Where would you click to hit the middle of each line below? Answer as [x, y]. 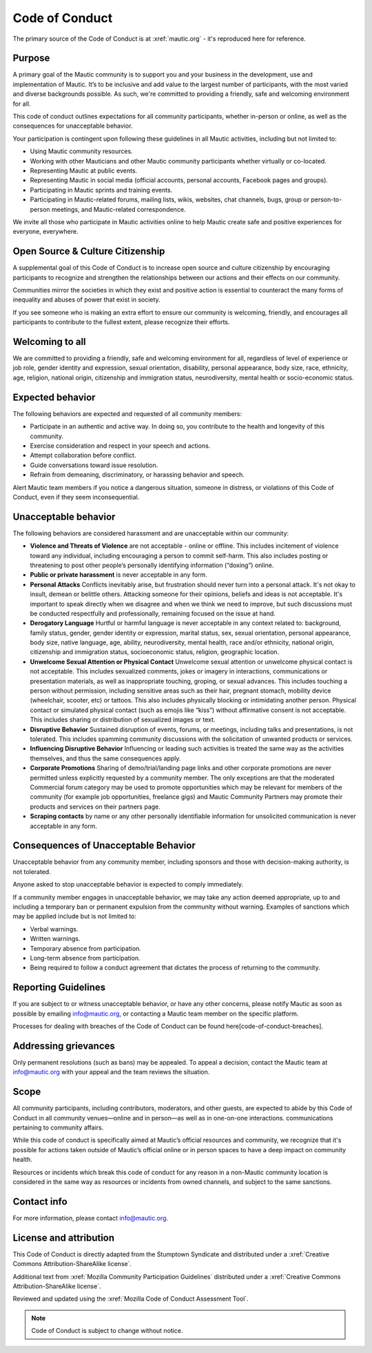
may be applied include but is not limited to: [75, 916]
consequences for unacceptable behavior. [73, 126]
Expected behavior [54, 397]
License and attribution [64, 1237]
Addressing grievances [64, 1046]
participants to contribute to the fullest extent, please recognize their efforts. [121, 322]
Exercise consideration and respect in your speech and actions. [120, 446]
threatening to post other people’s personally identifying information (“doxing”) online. [152, 565]
